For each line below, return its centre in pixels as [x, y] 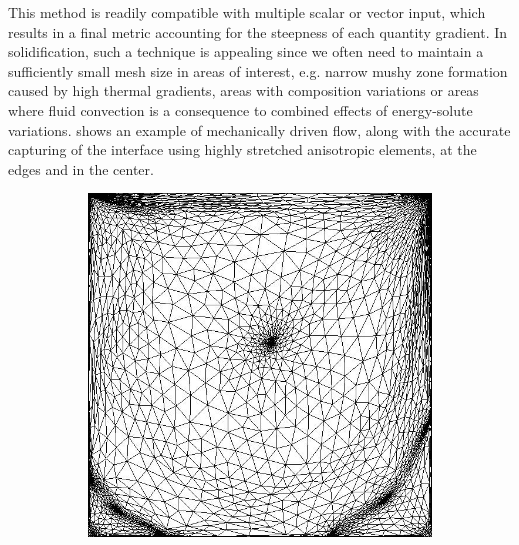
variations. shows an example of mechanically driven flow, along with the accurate [259, 129]
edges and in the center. [81, 168]
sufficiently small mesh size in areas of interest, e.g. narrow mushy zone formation [258, 70]
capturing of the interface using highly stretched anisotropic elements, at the [242, 149]
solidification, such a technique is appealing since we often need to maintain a [246, 51]
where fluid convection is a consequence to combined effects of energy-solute [240, 109]
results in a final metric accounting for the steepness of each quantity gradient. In [258, 31]
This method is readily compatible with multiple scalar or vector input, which [247, 12]
